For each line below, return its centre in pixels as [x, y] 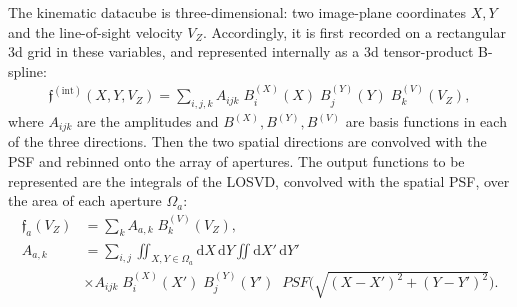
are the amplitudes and [147, 121]
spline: [27, 70]
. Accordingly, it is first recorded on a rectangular [354, 31]
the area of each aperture [85, 200]
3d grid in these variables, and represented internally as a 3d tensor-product [241, 51]
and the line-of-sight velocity [95, 31]
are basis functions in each [426, 121]
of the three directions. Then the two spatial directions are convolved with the [247, 141]
